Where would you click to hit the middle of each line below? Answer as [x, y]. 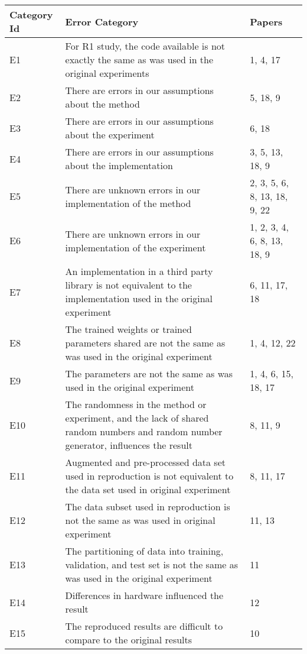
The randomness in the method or [136, 404]
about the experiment [110, 135]
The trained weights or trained [129, 329]
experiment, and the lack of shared [137, 418]
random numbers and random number [144, 431]
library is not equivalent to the [128, 285]
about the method [102, 104]
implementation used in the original [139, 298]
